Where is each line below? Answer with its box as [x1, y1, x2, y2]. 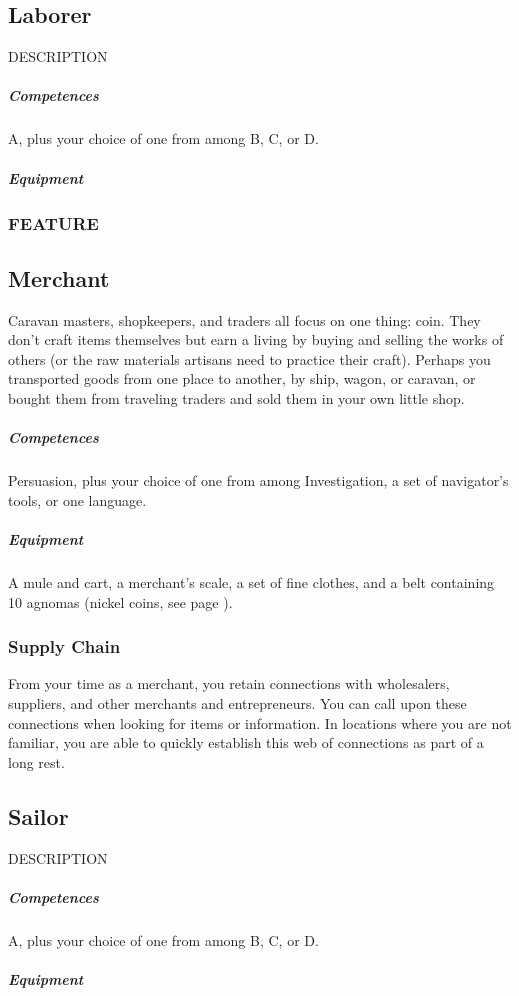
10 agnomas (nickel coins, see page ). [8, 591, 233, 612]
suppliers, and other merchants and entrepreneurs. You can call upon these [8, 692, 467, 713]
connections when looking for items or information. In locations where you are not [8, 712, 512, 733]
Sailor [8, 800, 69, 831]
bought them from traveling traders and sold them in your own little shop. [8, 388, 465, 409]
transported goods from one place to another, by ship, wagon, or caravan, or [8, 368, 476, 389]
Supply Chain [8, 634, 121, 659]
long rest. [8, 751, 65, 772]
